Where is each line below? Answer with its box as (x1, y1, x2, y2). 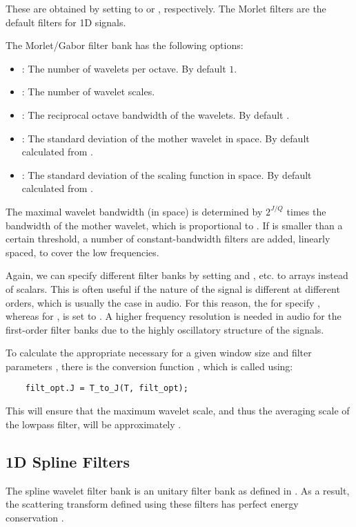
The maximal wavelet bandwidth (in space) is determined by (6, 204, 263, 218)
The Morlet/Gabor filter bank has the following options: (6, 38, 244, 52)
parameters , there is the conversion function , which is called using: (6, 358, 293, 373)
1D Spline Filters (6, 450, 130, 472)
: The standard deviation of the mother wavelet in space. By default (21, 131, 310, 145)
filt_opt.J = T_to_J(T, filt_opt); (25, 383, 188, 394)
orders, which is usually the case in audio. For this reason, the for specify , (6, 295, 320, 309)
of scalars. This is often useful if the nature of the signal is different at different (6, 281, 340, 296)
